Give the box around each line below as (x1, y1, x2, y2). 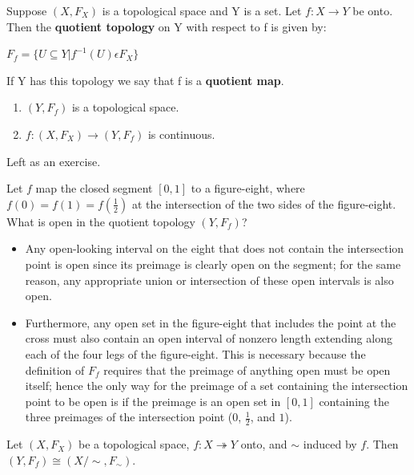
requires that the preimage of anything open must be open (103, 361, 391, 378)
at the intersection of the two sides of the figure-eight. (131, 195, 396, 212)
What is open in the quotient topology (6, 213, 195, 229)
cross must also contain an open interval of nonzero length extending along (25, 330, 392, 347)
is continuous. (147, 125, 215, 142)
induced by (303, 436, 357, 453)
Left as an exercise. (6, 152, 101, 169)
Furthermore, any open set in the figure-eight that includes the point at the (25, 314, 396, 331)
